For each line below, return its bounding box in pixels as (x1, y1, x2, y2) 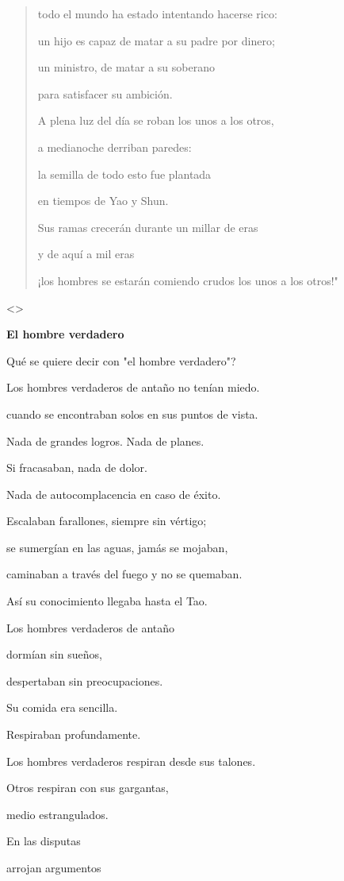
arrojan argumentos (6, 860, 101, 875)
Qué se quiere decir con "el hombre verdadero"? (6, 352, 236, 369)
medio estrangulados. (6, 806, 109, 822)
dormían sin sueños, (6, 646, 102, 663)
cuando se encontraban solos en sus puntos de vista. (6, 405, 258, 422)
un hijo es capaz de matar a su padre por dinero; (37, 32, 275, 48)
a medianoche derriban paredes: (37, 138, 192, 155)
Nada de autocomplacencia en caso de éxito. (6, 485, 221, 502)
